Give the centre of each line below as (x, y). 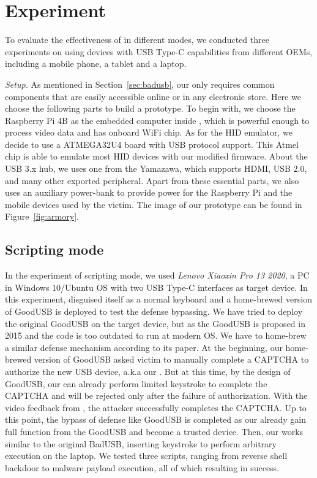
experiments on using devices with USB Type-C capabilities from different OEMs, (159, 51)
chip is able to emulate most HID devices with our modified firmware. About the (156, 156)
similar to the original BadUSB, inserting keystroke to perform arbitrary (141, 443)
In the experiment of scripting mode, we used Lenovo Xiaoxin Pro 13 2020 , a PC (157, 275)
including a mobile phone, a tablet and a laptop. (96, 64)
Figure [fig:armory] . (42, 216)
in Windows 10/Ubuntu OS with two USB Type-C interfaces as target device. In (156, 287)
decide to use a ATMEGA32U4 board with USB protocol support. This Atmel (152, 144)
